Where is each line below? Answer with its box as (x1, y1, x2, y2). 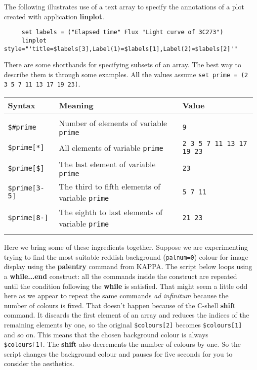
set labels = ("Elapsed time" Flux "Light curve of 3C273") (21, 29, 223, 36)
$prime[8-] (8, 214, 48, 222)
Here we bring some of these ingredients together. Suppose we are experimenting (4, 242, 248, 252)
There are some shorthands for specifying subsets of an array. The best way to (4, 59, 241, 70)
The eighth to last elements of (59, 206, 163, 218)
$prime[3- (8, 184, 44, 192)
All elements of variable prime (59, 141, 164, 153)
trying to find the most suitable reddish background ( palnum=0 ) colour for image (4, 251, 249, 262)
